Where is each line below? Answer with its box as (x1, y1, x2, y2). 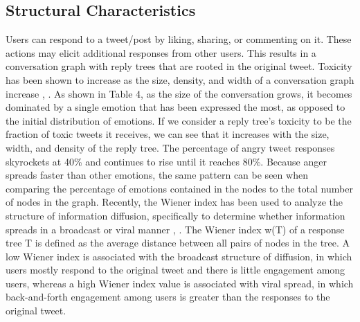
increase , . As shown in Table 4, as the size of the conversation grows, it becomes (6, 86, 352, 100)
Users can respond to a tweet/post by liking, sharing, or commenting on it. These (6, 32, 352, 46)
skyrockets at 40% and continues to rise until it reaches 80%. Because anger (6, 154, 327, 168)
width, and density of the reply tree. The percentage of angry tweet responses (6, 140, 335, 154)
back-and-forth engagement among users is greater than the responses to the (6, 289, 330, 304)
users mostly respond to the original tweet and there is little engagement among (6, 262, 345, 277)
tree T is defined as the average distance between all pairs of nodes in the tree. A (6, 235, 350, 250)
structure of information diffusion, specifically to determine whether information (6, 208, 345, 222)
